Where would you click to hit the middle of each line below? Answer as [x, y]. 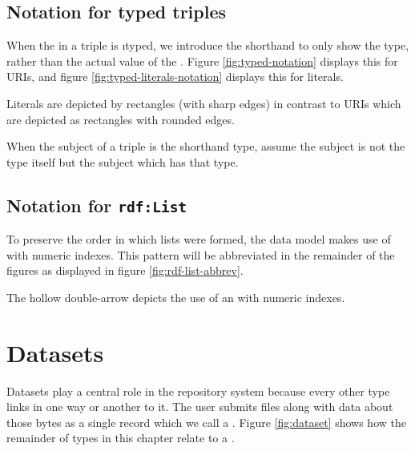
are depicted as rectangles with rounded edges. [121, 119]
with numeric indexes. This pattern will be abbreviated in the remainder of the [201, 254]
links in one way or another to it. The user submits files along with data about [200, 407]
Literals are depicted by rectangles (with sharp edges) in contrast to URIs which [204, 103]
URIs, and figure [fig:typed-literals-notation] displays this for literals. [175, 77]
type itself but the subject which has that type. [123, 161]
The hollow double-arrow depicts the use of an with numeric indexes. [176, 297]
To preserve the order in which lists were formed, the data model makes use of [199, 239]
